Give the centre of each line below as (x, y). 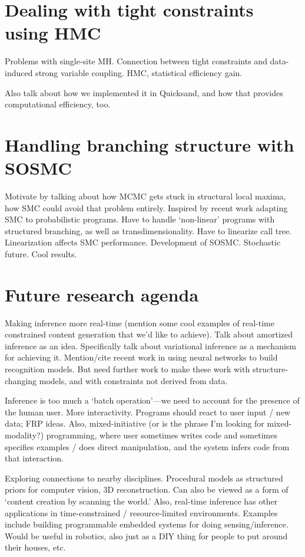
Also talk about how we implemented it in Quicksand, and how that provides (144, 92)
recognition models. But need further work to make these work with (127, 369)
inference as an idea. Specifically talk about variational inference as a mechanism (151, 345)
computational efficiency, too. (58, 104)
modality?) (24, 435)
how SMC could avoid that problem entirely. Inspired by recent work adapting (146, 207)
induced (19, 72)
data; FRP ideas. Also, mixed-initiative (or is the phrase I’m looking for (135, 423)
